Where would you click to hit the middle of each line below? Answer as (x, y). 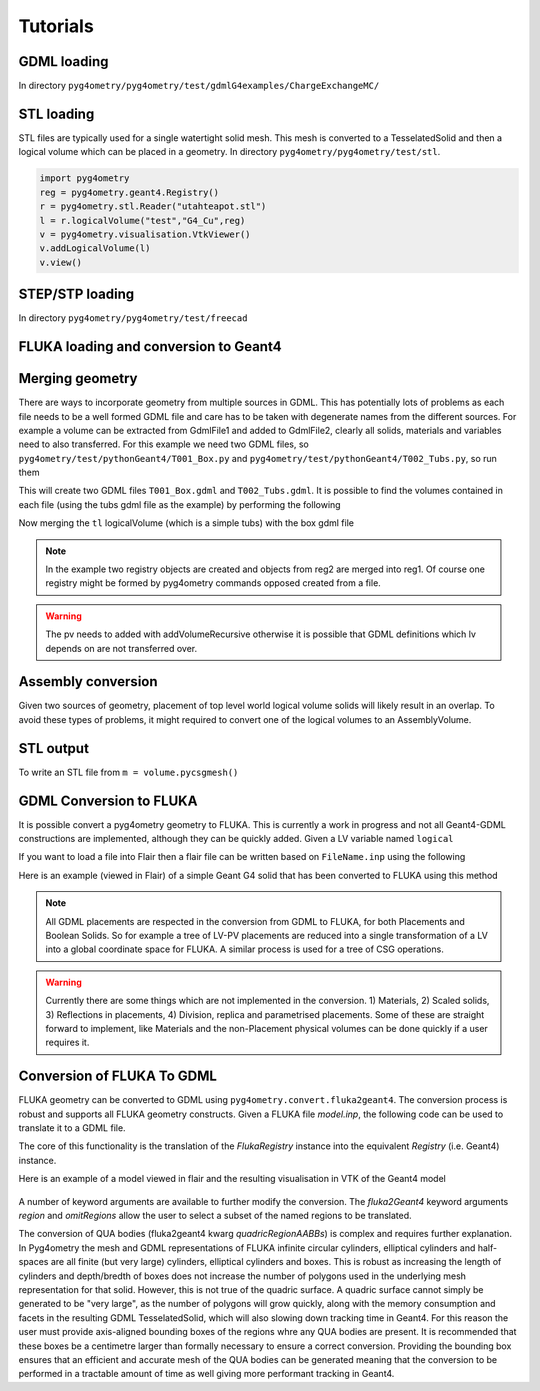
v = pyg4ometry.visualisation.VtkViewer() (145, 234)
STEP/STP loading (76, 294)
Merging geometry (78, 378)
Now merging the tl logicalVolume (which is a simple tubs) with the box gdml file (186, 523)
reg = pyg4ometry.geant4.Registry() (129, 192)
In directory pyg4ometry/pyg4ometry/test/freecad (133, 318)
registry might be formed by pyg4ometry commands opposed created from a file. (213, 583)
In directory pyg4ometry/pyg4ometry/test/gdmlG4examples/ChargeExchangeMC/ (199, 86)
